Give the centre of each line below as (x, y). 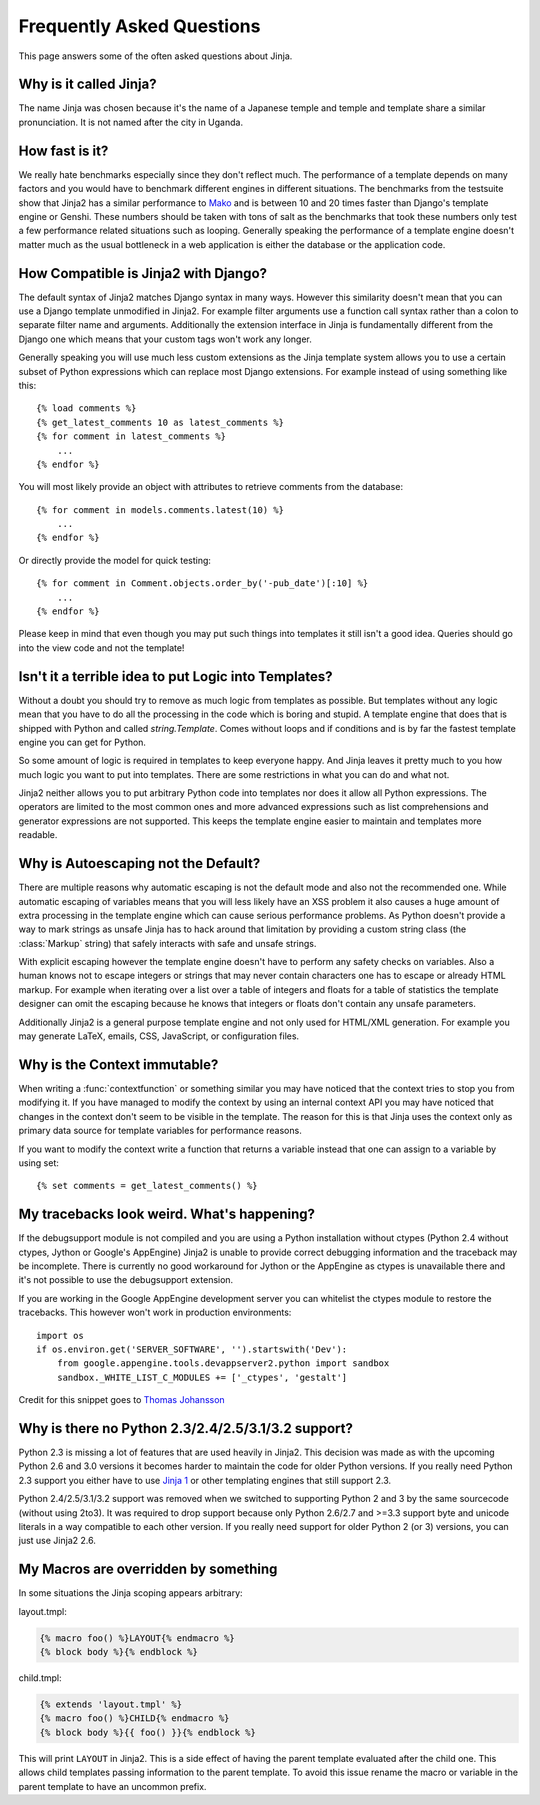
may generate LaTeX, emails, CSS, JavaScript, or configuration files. (159, 1036)
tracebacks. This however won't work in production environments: (155, 1312)
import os (60, 1335)
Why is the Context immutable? (118, 1064)
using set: (39, 1162)
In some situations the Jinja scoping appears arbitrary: (131, 1593)
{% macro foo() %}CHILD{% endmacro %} (134, 1718)
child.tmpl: (40, 1678)
